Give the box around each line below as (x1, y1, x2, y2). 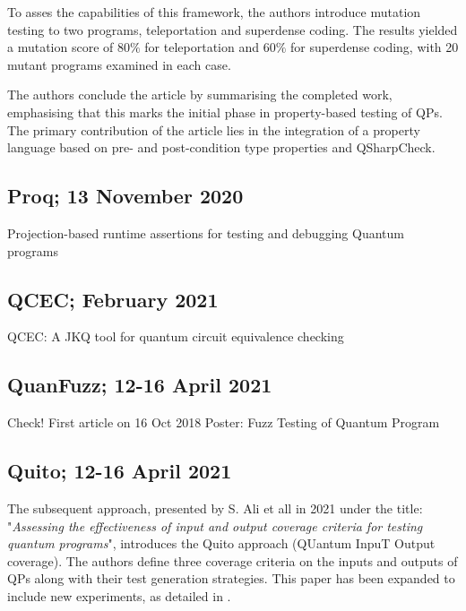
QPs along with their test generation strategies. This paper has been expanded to (7, 569, 455, 588)
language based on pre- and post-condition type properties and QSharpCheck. (7, 138, 436, 157)
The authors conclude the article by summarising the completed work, (7, 85, 393, 104)
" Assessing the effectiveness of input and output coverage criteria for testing (7, 516, 423, 535)
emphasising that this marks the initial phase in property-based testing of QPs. (7, 102, 443, 121)
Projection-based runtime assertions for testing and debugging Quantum (7, 223, 404, 242)
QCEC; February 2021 (7, 285, 219, 313)
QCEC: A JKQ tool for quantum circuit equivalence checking (7, 327, 344, 346)
